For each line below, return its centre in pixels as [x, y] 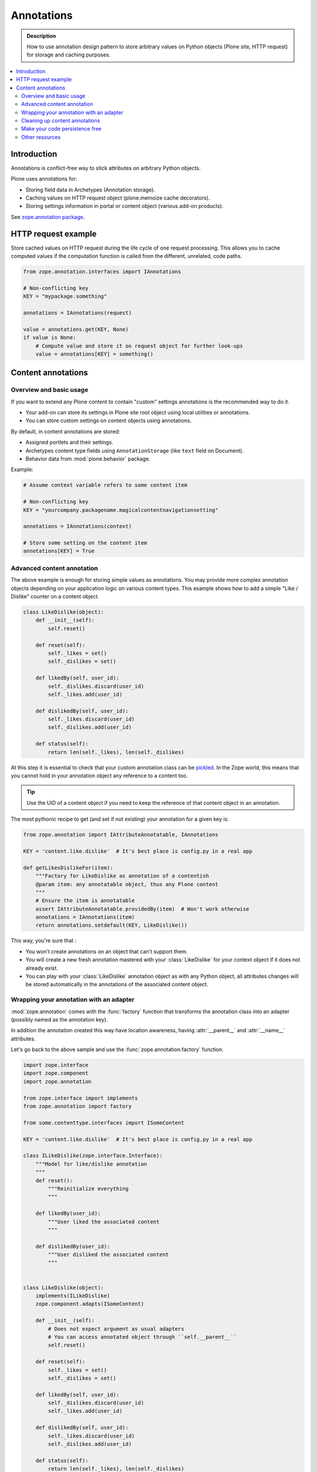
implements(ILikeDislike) [73, 1296]
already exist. [42, 968]
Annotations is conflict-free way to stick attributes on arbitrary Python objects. [106, 168]
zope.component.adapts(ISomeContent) [90, 1304]
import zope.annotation [58, 1081]
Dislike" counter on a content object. [55, 596]
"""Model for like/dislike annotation [91, 1164]
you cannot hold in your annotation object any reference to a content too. [99, 775]
